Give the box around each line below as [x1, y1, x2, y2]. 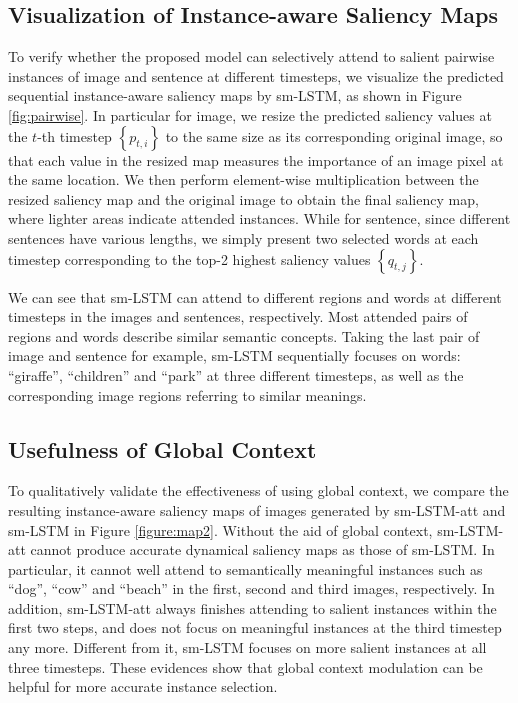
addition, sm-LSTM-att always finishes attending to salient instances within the [8, 597, 497, 618]
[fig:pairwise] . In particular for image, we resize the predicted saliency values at [8, 104, 492, 125]
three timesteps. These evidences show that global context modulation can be [8, 656, 483, 677]
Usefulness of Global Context [8, 433, 317, 464]
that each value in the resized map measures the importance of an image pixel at [8, 149, 504, 170]
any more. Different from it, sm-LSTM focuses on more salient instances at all [8, 637, 487, 658]
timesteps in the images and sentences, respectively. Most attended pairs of [8, 306, 468, 327]
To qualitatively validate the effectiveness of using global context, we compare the [8, 480, 509, 501]
